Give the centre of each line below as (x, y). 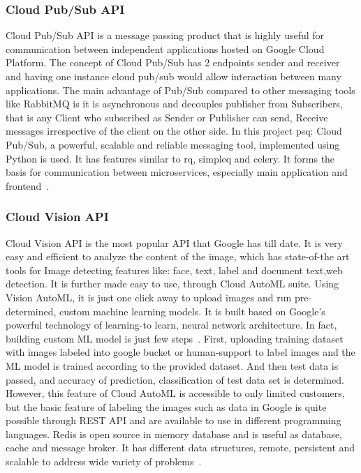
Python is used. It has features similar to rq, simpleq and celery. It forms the (170, 158)
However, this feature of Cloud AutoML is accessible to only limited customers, (175, 393)
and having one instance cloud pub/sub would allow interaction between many (174, 76)
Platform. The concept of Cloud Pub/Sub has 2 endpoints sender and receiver (173, 62)
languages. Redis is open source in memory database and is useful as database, (174, 434)
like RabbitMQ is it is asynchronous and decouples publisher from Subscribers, (174, 104)
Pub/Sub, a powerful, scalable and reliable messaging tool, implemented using (173, 144)
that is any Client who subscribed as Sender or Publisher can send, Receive (167, 117)
